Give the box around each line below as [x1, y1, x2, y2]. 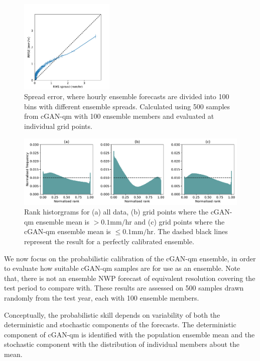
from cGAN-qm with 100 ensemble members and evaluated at [24, 111, 214, 121]
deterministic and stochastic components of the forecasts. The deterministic [4, 319, 236, 330]
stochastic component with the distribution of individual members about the [4, 339, 240, 349]
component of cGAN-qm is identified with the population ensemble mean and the [4, 329, 255, 339]
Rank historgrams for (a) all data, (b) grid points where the [24, 206, 208, 217]
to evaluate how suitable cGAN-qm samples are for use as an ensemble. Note [4, 263, 240, 273]
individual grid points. [24, 120, 92, 131]
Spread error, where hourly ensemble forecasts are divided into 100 [24, 91, 229, 102]
